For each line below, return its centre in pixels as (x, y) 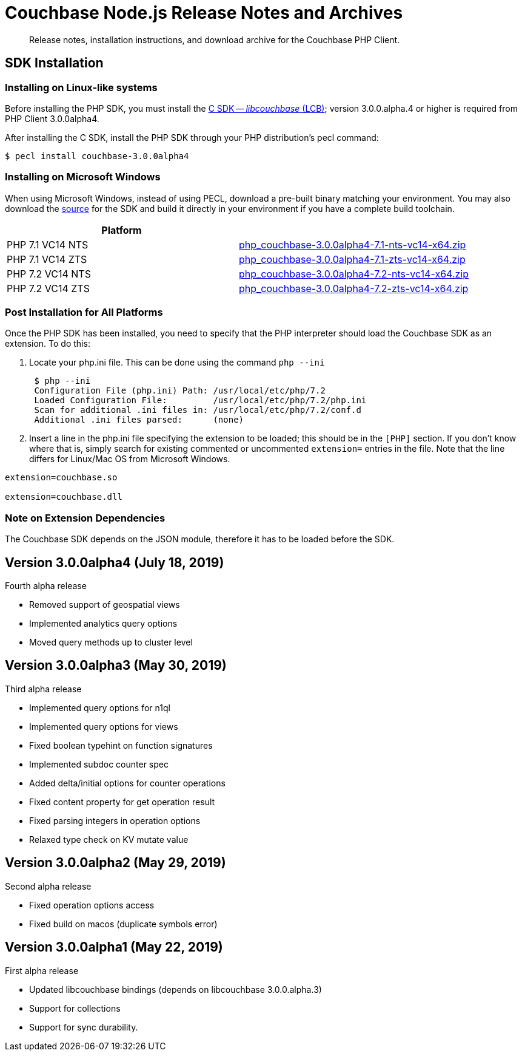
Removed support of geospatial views (105, 605)
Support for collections (75, 1008)
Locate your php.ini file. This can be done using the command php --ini (177, 363)
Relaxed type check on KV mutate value (109, 839)
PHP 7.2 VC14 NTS (49, 274)
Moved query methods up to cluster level (111, 642)
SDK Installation (54, 63)
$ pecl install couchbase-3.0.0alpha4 (97, 156)
